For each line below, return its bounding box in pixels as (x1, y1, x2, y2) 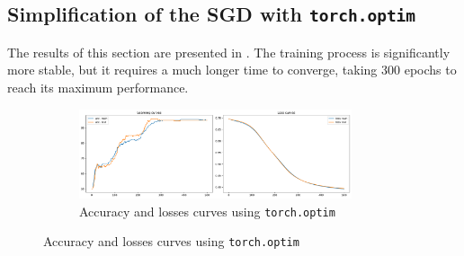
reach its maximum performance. (7, 77, 189, 96)
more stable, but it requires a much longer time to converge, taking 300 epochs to (7, 60, 457, 79)
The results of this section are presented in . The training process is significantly (7, 42, 451, 61)
